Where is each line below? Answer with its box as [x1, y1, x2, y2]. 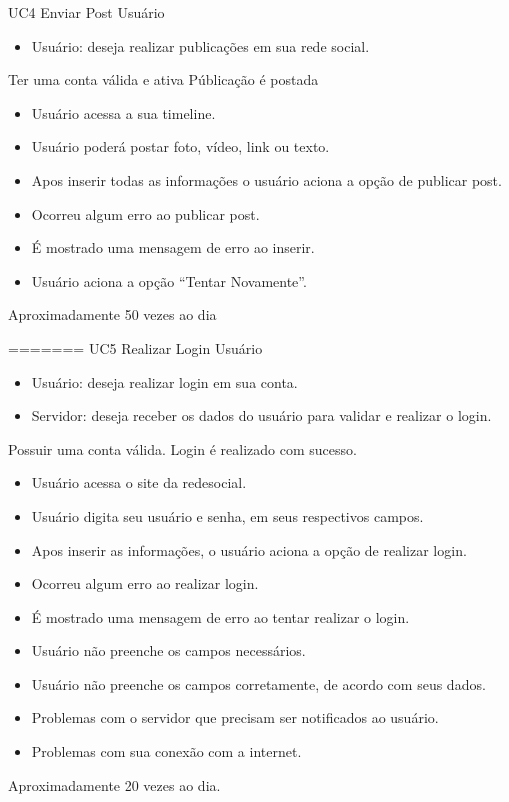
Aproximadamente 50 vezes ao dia [8, 304, 217, 325]
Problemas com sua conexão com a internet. [31, 741, 302, 762]
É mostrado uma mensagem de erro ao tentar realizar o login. [31, 606, 410, 627]
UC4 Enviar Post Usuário [8, 2, 165, 22]
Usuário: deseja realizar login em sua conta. [31, 371, 298, 392]
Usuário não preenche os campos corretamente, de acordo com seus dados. [31, 673, 486, 694]
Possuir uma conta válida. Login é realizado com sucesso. [8, 438, 357, 459]
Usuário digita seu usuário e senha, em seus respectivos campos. [31, 505, 424, 526]
